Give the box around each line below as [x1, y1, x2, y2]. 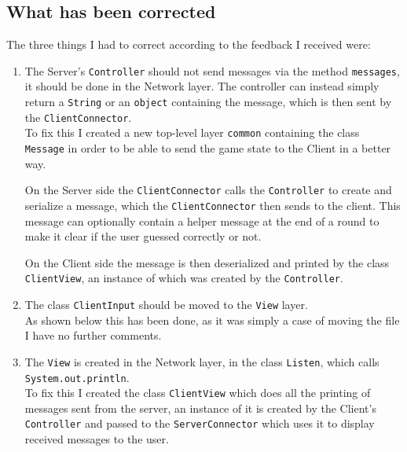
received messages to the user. [24, 431, 169, 447]
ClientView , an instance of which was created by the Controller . [24, 270, 343, 286]
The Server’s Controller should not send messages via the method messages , [24, 62, 400, 79]
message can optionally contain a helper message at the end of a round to [24, 212, 379, 229]
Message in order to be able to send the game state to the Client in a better [24, 140, 391, 156]
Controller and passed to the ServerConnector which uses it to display [24, 415, 375, 432]
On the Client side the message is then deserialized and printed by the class [24, 254, 390, 270]
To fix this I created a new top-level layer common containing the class [24, 124, 360, 141]
